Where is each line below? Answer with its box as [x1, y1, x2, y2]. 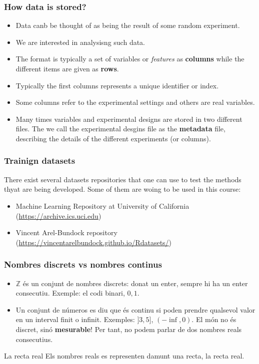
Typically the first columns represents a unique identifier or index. [15, 80, 219, 90]
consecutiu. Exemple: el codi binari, [15, 288, 125, 298]
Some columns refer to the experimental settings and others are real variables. [15, 97, 255, 107]
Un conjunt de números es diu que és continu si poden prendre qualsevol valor [15, 304, 255, 315]
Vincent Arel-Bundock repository [15, 227, 117, 238]
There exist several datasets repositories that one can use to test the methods [4, 174, 241, 184]
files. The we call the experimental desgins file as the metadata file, [15, 123, 225, 134]
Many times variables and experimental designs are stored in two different [15, 113, 242, 124]
